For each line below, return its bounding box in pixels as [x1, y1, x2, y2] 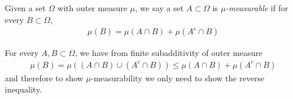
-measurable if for [226, 2, 288, 14]
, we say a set [135, 2, 184, 14]
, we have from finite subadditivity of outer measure [74, 47, 262, 59]
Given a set [5, 2, 46, 14]
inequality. [5, 83, 42, 95]
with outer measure [57, 2, 127, 14]
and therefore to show [5, 71, 84, 84]
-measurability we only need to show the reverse [91, 71, 265, 84]
